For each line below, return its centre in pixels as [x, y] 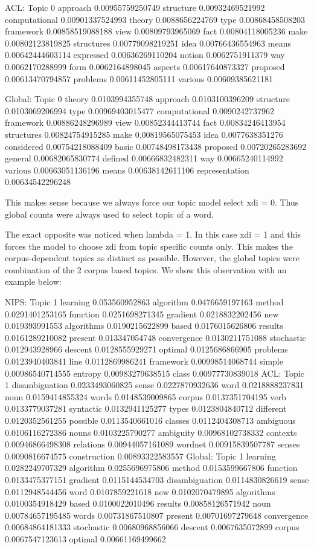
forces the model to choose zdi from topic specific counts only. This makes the [149, 246]
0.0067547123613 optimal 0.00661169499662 [85, 538]
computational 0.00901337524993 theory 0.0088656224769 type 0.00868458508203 [155, 19]
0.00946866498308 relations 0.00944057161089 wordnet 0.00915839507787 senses [152, 444]
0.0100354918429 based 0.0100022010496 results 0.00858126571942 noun [138, 503]
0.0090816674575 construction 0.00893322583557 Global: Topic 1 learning [140, 456]
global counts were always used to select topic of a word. [110, 214]
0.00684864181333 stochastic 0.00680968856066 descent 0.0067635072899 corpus [152, 527]
